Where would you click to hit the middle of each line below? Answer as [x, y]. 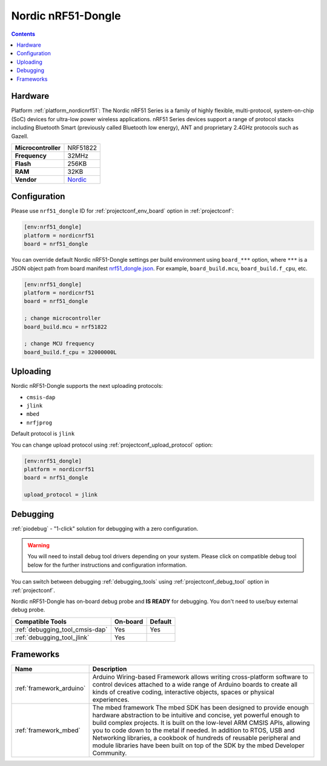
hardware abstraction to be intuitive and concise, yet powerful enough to [196, 715]
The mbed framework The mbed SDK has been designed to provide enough [200, 708]
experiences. [111, 700]
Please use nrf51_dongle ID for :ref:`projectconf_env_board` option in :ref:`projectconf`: [123, 211]
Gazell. [20, 136]
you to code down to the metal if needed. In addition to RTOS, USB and [193, 730]
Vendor [26, 179]
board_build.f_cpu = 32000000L [71, 352]
